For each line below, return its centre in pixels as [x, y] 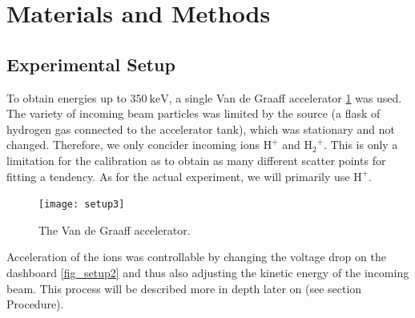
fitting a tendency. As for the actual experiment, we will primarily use [178, 176]
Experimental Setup [91, 64]
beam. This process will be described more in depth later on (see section [184, 288]
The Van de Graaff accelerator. [115, 229]
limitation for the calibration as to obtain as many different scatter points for [196, 160]
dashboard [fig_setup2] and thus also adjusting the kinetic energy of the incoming [208, 272]
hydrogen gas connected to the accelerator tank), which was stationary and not [201, 129]
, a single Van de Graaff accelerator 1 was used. [285, 97]
